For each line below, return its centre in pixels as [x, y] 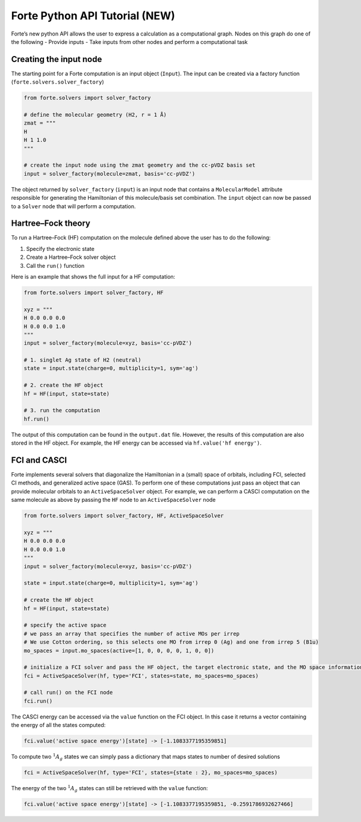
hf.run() [37, 419]
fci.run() [38, 701]
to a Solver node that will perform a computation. [73, 206]
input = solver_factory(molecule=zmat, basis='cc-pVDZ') [110, 174]
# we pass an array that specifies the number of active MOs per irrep [132, 634]
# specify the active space [65, 625]
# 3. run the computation [62, 410]
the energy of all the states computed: [58, 725]
